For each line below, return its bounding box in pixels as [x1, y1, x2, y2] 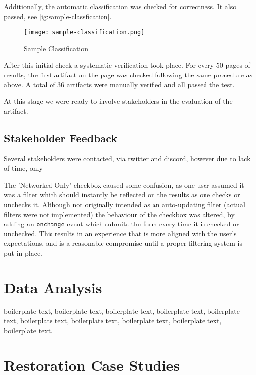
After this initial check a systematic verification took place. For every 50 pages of [4, 60, 250, 70]
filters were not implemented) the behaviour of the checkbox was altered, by [4, 209, 235, 219]
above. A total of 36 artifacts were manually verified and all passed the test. [4, 79, 235, 89]
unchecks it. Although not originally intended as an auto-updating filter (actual [4, 199, 245, 209]
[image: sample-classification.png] [24, 29, 145, 36]
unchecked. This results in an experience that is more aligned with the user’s [4, 228, 237, 238]
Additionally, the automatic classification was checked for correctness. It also [4, 1, 237, 11]
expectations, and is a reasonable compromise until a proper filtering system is [4, 238, 242, 248]
